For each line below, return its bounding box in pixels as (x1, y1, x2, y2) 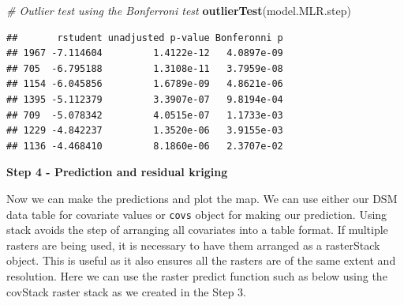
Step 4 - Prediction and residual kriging (6, 164, 228, 180)
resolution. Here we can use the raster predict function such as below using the (6, 267, 387, 284)
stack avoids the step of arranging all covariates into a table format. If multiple (6, 221, 388, 238)
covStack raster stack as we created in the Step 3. (6, 283, 247, 299)
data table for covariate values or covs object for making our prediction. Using (6, 205, 387, 222)
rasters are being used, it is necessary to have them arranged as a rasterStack (6, 236, 380, 253)
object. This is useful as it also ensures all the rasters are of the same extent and (6, 252, 396, 269)
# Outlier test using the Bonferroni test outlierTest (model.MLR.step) (6, 2, 351, 18)
